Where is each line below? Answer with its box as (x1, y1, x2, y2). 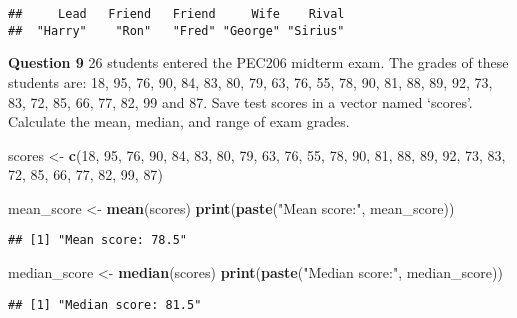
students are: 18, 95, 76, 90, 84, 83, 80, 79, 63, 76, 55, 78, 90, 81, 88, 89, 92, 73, (8, 71, 493, 92)
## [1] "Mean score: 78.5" (8, 233, 187, 248)
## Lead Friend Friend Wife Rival (8, 7, 345, 21)
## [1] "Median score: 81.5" (8, 297, 202, 312)
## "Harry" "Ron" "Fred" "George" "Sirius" (8, 23, 345, 38)
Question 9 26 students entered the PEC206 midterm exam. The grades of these (8, 52, 509, 73)
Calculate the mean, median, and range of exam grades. (8, 111, 350, 132)
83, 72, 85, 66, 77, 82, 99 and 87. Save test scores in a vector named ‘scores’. (8, 91, 473, 112)
